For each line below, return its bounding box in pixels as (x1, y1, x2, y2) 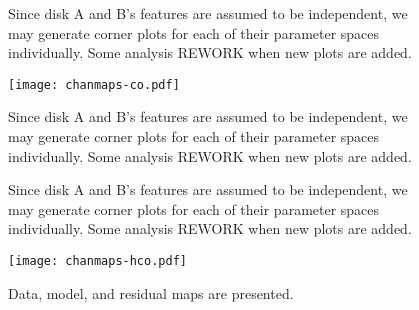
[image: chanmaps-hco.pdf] (8, 254, 187, 268)
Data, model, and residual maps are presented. (8, 282, 294, 303)
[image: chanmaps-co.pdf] (8, 77, 180, 92)
